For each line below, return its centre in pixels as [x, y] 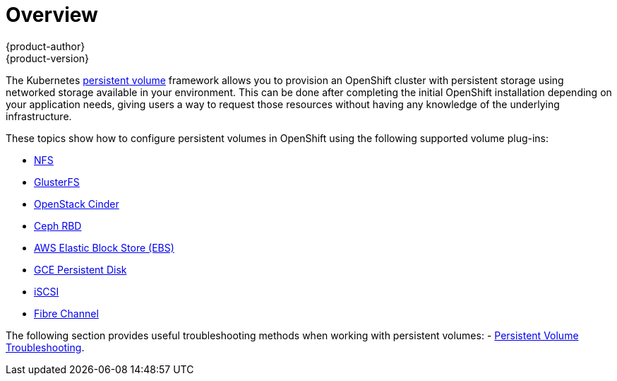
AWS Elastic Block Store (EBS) [104, 247]
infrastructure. [39, 116]
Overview [52, 15]
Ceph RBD [58, 225]
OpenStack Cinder [77, 204]
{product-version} [48, 58]
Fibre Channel [66, 313]
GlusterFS [57, 182]
